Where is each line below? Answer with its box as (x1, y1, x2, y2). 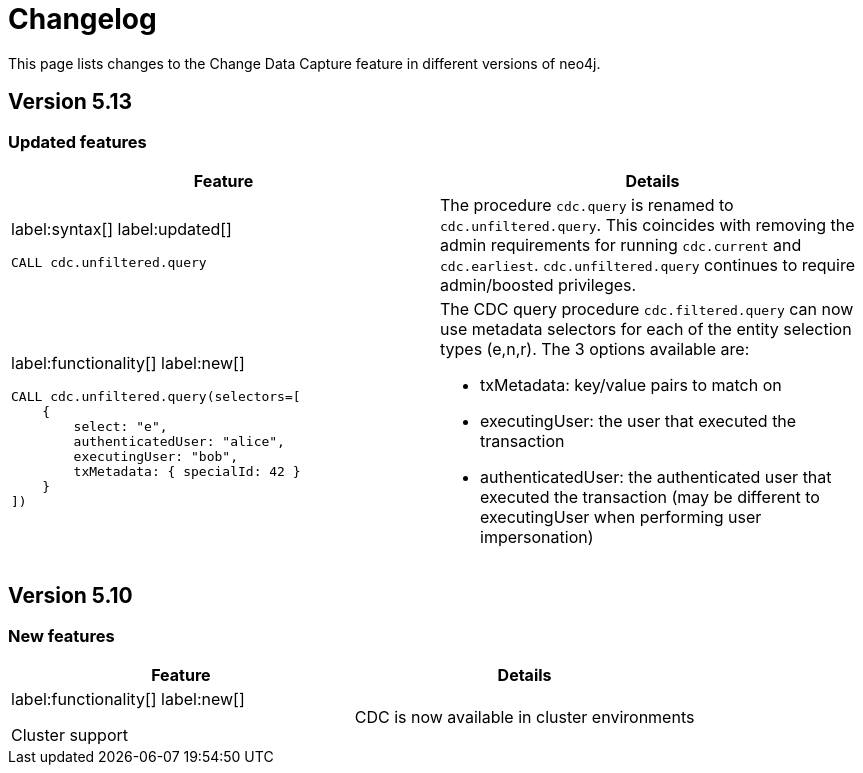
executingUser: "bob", (73, 448, 238, 464)
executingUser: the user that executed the (480, 410, 797, 431)
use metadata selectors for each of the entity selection (440, 318, 852, 339)
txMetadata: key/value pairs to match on (480, 374, 782, 395)
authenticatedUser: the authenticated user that (480, 466, 832, 487)
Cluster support (11, 725, 128, 746)
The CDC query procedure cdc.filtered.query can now (440, 298, 854, 319)
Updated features (8, 131, 147, 152)
